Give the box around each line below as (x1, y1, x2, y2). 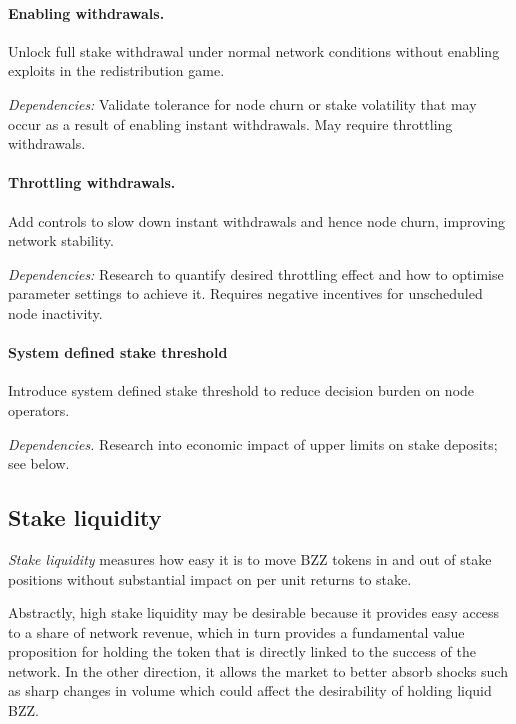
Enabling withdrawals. (8, 2, 165, 23)
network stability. (8, 230, 114, 251)
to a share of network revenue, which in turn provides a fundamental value (8, 621, 465, 642)
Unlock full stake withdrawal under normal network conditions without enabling (8, 40, 500, 61)
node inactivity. (8, 302, 103, 323)
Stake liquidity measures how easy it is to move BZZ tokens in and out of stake (8, 548, 492, 569)
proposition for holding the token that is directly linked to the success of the (8, 641, 476, 662)
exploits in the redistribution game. (8, 60, 225, 81)
